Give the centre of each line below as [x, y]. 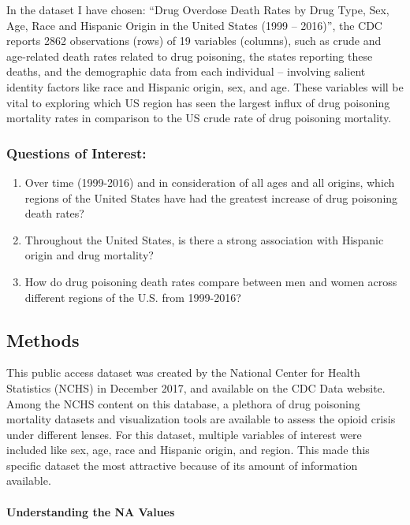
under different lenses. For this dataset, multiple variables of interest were [184, 434]
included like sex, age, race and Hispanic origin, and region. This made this [188, 450]
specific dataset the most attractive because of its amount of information [182, 465]
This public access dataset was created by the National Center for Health [183, 372]
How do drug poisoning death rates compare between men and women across [211, 281]
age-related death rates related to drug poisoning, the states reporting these [190, 56]
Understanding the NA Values [91, 511]
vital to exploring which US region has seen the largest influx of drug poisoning [198, 102]
